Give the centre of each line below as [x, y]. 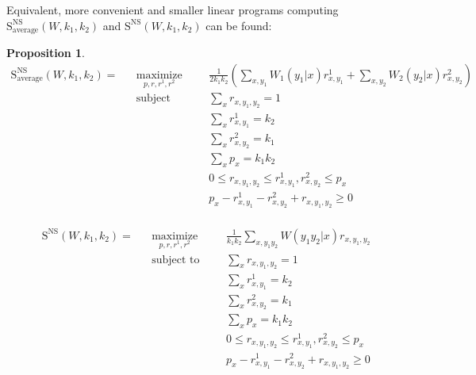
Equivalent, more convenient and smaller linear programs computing [173, 10]
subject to [176, 260]
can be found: [239, 25]
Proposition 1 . [46, 53]
